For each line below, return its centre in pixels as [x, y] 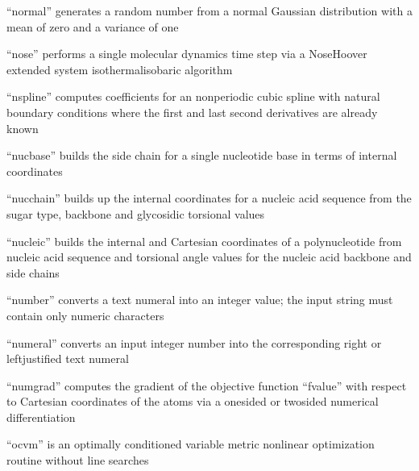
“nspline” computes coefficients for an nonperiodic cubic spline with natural [193, 96]
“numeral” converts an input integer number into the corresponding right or [194, 342]
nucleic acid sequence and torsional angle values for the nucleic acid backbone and [209, 257]
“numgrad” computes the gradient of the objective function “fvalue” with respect [207, 385]
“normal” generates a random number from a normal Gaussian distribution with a [209, 10]
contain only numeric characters [85, 315]
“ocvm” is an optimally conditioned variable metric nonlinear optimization [191, 444]
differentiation [41, 417]
